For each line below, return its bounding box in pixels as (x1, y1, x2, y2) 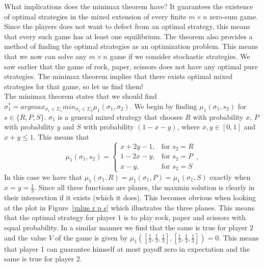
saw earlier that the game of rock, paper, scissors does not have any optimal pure (4, 61, 258, 71)
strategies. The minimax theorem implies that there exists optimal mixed (4, 71, 233, 82)
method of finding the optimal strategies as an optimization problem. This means (4, 41, 258, 51)
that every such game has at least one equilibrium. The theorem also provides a (4, 31, 253, 41)
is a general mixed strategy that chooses (58, 111, 183, 122)
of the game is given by (55, 232, 128, 243)
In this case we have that (4, 171, 82, 182)
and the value (4, 232, 46, 243)
